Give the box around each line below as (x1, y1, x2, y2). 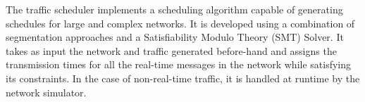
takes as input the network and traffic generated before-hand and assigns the (6, 43, 337, 58)
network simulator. (6, 84, 87, 99)
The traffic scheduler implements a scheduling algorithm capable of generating (6, 2, 343, 16)
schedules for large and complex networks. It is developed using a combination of (6, 15, 355, 30)
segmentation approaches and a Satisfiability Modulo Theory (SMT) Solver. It (6, 30, 344, 44)
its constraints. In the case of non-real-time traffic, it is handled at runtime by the (6, 70, 360, 85)
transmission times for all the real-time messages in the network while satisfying (6, 57, 352, 72)
